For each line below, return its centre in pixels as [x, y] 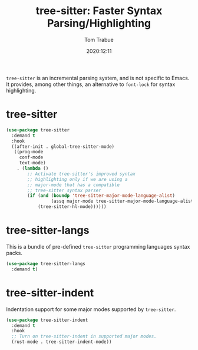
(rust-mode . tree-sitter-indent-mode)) [62, 342]
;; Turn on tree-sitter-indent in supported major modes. [84, 336]
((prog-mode [29, 152]
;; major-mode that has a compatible [73, 185]
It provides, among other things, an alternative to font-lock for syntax [91, 84]
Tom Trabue [99, 39]
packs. [14, 253]
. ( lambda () [33, 169]
